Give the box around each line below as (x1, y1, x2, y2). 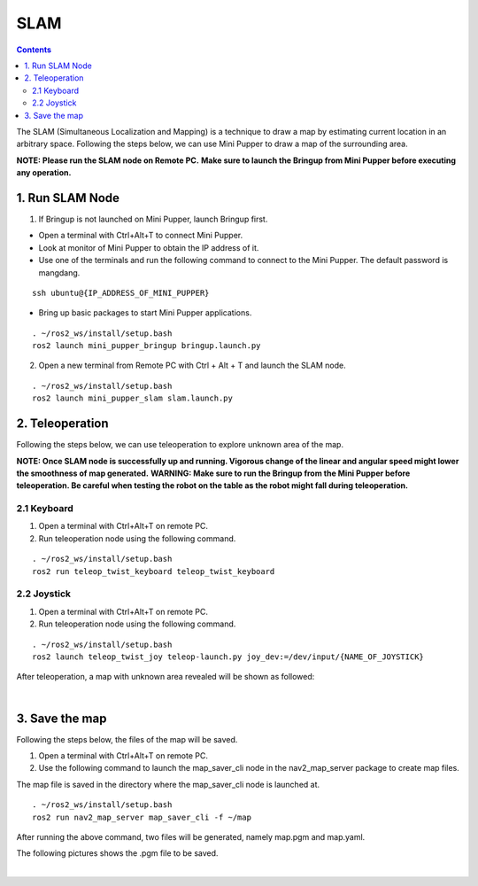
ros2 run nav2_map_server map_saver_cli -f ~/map (32, 812, 252, 822)
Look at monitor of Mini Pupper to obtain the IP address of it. (38, 242, 259, 253)
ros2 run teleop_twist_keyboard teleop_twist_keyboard (32, 566, 275, 576)
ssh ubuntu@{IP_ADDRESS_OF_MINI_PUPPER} (32, 288, 210, 298)
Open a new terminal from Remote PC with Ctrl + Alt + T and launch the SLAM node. (38, 360, 346, 371)
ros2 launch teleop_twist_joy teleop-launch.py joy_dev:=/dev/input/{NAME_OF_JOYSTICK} (32, 651, 425, 662)
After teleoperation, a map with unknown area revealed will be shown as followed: (16, 672, 315, 682)
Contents (16, 44, 52, 55)
